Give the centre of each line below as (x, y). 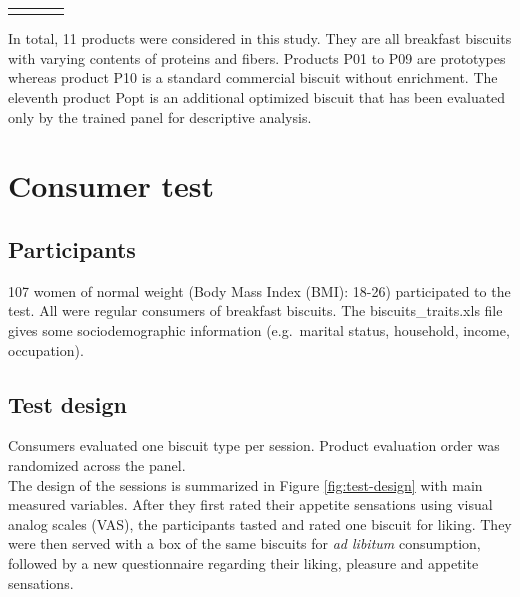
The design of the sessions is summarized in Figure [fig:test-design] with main (245, 484)
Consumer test (111, 185)
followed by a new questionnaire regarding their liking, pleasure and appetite (243, 562)
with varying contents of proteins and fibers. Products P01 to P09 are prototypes (257, 57)
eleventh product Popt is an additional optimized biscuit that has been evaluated (257, 97)
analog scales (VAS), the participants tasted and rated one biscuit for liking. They (260, 523)
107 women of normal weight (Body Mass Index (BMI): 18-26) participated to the (259, 290)
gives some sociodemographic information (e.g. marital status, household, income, (259, 329)
